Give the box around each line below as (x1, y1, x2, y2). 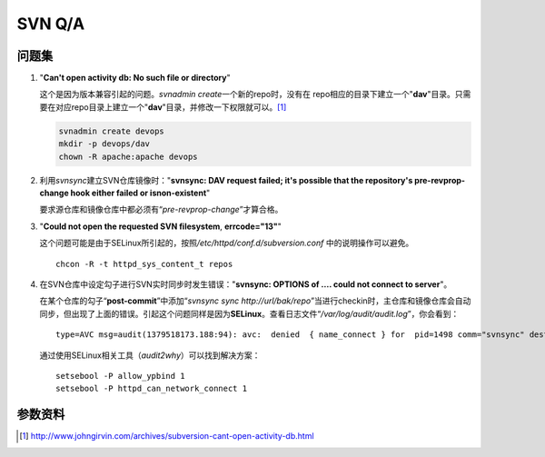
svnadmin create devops (58, 125, 165, 136)
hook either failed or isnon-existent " (70, 187, 211, 198)
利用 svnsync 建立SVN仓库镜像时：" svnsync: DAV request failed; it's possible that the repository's (39, 174, 413, 185)
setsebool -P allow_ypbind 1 (55, 371, 185, 381)
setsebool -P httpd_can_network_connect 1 (55, 383, 248, 394)
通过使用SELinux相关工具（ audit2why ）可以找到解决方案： (39, 350, 261, 361)
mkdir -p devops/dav (58, 139, 150, 149)
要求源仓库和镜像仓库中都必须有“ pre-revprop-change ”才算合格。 (39, 204, 283, 215)
